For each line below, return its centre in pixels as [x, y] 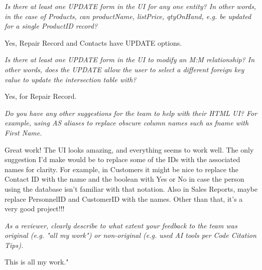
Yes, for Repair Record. [41, 96]
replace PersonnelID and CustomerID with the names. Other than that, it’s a [124, 198]
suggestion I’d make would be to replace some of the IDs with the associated [122, 159]
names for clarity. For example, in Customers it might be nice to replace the [122, 169]
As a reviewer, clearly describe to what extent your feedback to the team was [121, 225]
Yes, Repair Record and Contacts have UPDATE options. [93, 42]
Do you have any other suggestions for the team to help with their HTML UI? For [131, 113]
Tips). [14, 245]
